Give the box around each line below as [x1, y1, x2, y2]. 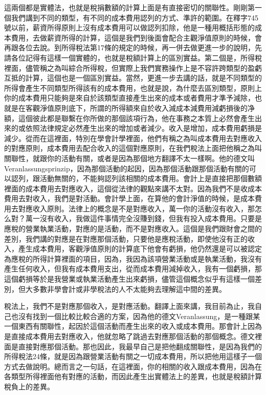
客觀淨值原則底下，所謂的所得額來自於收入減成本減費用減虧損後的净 [25, 102, 255, 113]
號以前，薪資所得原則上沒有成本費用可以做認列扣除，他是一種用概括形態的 [4, 22, 255, 33]
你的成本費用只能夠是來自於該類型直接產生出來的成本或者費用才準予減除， [4, 92, 255, 103]
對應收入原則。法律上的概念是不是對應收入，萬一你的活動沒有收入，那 [18, 203, 255, 213]
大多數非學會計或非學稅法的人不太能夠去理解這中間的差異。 [25, 283, 226, 294]
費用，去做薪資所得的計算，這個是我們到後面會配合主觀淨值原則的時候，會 [11, 32, 262, 43]
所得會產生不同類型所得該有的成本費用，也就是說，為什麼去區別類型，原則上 [4, 82, 262, 93]
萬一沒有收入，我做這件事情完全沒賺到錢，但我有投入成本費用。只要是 [25, 213, 262, 224]
